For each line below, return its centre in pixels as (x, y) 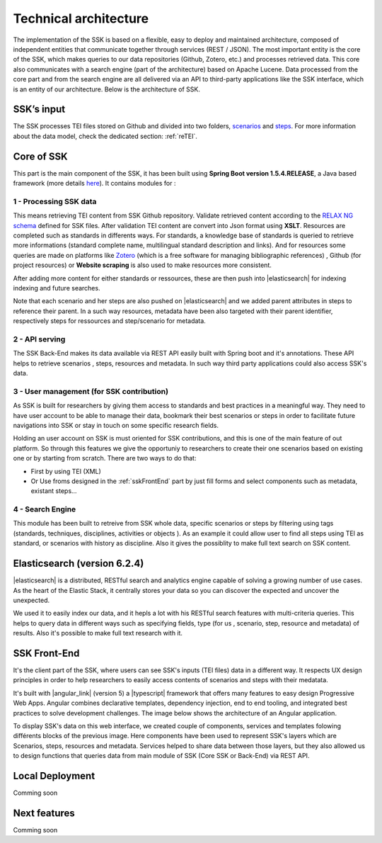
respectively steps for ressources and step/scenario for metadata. (110, 321)
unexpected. (31, 600)
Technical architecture (81, 18)
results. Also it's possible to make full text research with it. (98, 633)
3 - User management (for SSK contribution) (91, 391)
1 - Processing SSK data (55, 201)
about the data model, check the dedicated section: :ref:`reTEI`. (105, 136)
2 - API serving (39, 339)
